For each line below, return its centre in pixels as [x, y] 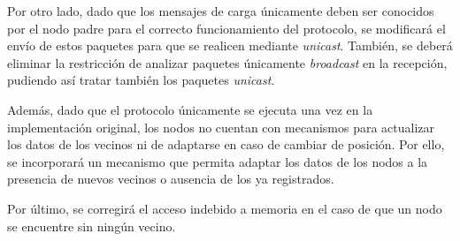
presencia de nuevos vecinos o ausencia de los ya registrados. [171, 179]
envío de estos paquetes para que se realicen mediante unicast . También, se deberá [230, 45]
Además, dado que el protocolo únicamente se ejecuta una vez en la [190, 109]
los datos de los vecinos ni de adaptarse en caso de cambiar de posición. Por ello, [226, 144]
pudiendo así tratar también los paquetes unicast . [141, 80]
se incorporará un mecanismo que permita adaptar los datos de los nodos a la [218, 161]
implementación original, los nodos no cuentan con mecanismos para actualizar [221, 127]
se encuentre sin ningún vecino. [92, 226]
